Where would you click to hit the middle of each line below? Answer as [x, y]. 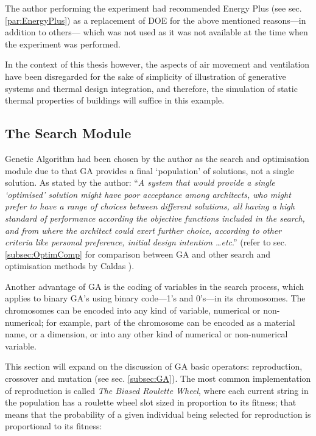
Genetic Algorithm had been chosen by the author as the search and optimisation [157, 158]
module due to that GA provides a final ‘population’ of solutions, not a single [149, 170]
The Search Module [68, 133]
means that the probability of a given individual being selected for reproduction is [158, 414]
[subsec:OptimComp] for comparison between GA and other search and [138, 254]
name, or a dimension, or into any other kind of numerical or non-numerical [146, 334]
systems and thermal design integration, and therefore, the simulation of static [151, 88]
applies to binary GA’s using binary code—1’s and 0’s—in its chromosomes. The [155, 298]
